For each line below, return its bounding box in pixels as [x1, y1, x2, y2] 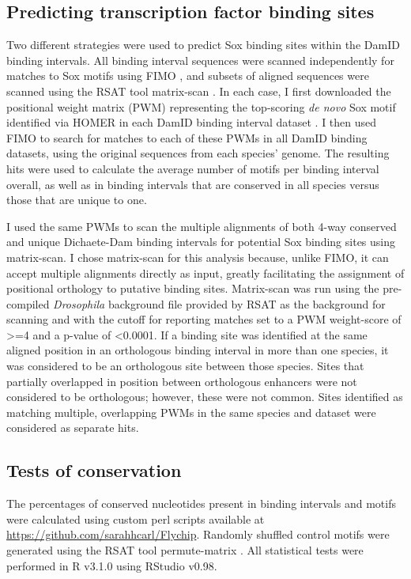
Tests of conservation [6, 458, 182, 482]
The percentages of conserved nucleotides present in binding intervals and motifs [6, 495, 396, 512]
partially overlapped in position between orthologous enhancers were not [6, 373, 357, 389]
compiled [6, 295, 50, 312]
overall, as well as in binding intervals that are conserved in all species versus [6, 176, 379, 192]
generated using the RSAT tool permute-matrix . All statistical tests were [6, 542, 364, 558]
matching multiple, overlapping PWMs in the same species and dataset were [6, 403, 376, 420]
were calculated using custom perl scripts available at [6, 510, 265, 527]
